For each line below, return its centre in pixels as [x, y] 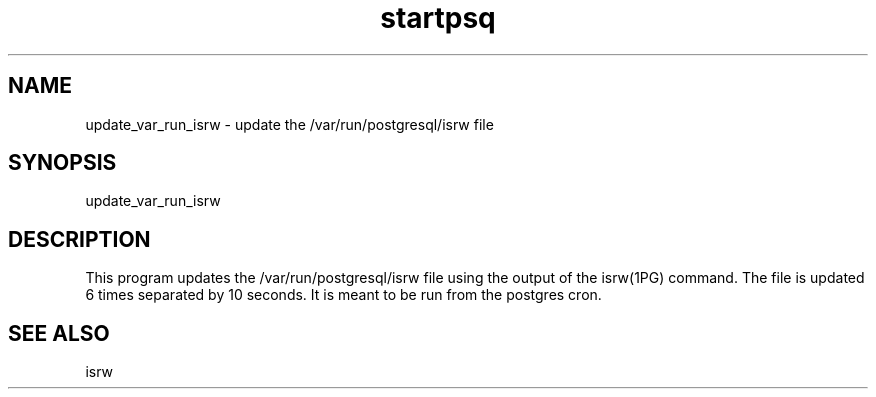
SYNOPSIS [62, 163]
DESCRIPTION [79, 239]
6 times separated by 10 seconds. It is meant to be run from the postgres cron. [343, 295]
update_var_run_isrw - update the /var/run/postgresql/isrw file [289, 124]
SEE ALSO [59, 333]
